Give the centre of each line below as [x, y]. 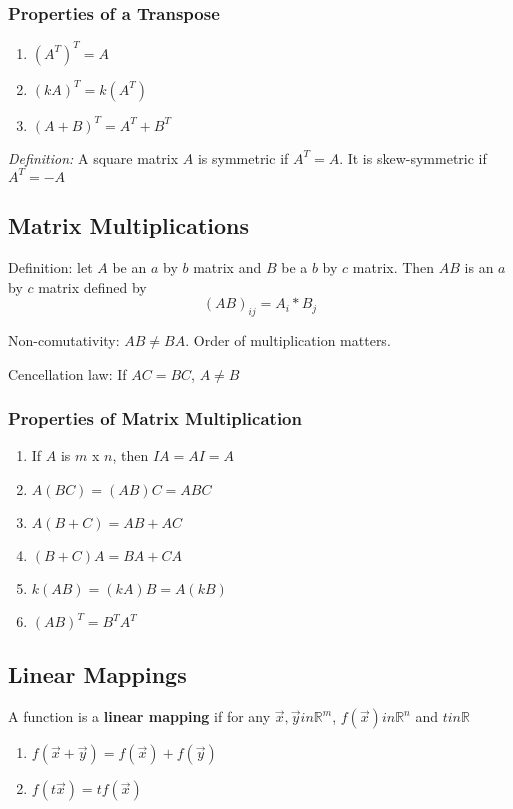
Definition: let [50, 267]
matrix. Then [393, 267]
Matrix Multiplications [129, 225]
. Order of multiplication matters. [288, 340]
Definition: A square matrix [93, 157]
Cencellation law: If [67, 373]
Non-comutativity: [64, 340]
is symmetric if [243, 157]
